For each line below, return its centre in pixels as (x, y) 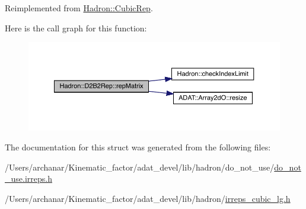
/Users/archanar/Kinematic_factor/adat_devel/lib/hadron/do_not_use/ (140, 167)
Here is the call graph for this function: (76, 28)
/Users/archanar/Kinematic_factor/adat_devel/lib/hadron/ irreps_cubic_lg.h (148, 198)
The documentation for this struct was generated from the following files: (138, 147)
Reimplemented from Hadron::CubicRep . (79, 8)
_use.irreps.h (28, 179)
